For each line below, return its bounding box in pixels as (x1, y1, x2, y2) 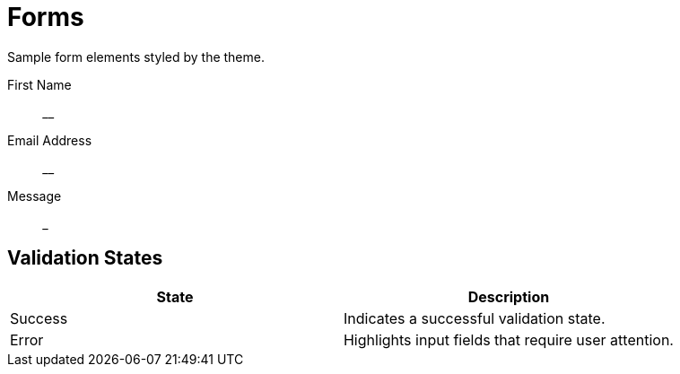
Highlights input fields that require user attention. (343, 330, 674, 349)
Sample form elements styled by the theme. (7, 48, 265, 65)
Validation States (7, 247, 163, 270)
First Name (7, 76, 72, 92)
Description (467, 287, 550, 306)
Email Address (7, 132, 92, 148)
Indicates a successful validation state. (343, 309, 606, 327)
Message (7, 187, 62, 204)
